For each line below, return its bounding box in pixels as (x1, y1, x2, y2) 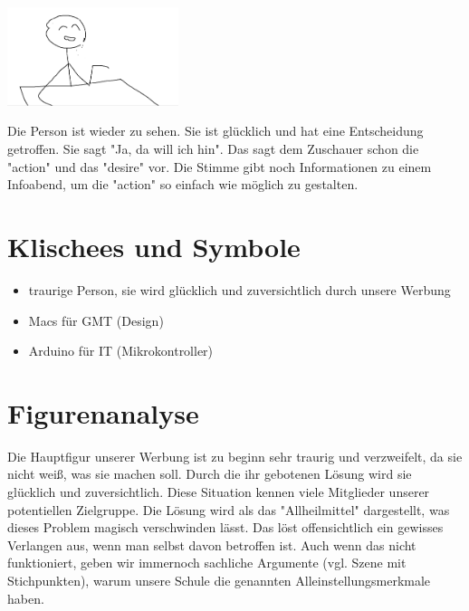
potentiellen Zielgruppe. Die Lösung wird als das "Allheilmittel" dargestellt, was (7, 500, 450, 519)
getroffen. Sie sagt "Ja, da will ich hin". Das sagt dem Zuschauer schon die (7, 139, 419, 158)
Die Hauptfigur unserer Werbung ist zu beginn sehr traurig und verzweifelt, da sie (7, 446, 463, 465)
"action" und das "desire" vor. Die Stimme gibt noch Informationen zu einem (7, 157, 432, 176)
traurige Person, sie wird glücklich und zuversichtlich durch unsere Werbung (28, 280, 451, 299)
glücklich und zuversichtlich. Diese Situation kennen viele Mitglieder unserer (7, 482, 430, 501)
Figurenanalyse (7, 394, 199, 431)
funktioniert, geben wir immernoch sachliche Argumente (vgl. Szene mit (7, 553, 407, 572)
